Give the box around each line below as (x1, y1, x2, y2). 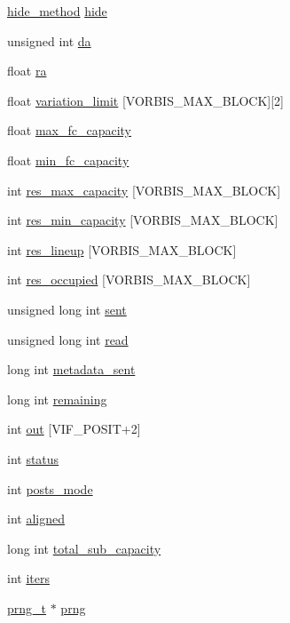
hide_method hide (7, 2, 107, 20)
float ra (7, 61, 47, 80)
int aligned (7, 509, 65, 528)
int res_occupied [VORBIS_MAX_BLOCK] (7, 270, 251, 289)
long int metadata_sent (7, 360, 136, 379)
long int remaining (7, 389, 107, 408)
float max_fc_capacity (7, 121, 132, 140)
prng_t (7, 598, 47, 617)
